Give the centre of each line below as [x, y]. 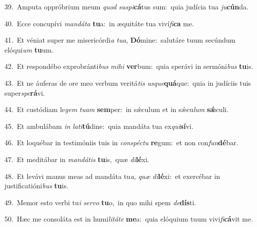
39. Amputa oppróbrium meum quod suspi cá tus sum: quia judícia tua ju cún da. [127, 6]
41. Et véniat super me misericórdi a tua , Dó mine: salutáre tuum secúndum [120, 40]
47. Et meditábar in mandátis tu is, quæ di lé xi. [77, 159]
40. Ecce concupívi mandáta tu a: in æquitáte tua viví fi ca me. [99, 23]
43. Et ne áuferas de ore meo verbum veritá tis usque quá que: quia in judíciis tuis [128, 83]
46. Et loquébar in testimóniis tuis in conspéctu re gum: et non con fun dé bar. [122, 142]
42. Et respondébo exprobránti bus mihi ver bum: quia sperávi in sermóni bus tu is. [129, 66]
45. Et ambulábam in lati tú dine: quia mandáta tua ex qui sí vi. [99, 126]
